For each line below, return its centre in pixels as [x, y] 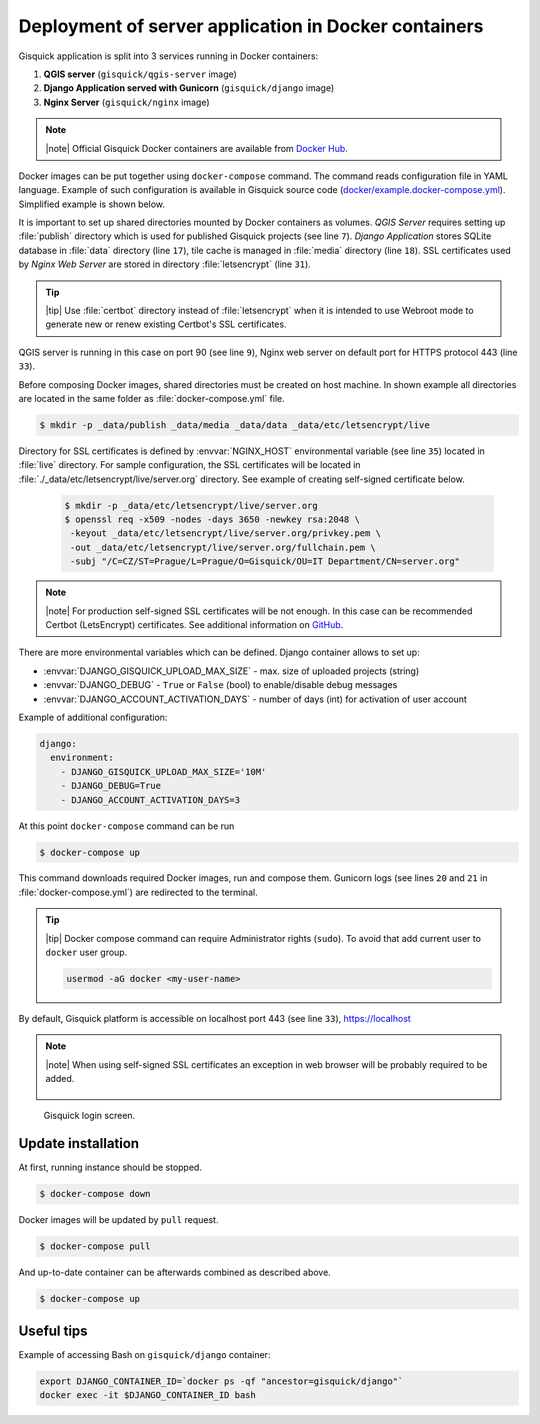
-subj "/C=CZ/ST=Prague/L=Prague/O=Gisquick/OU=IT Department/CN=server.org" [265, 561]
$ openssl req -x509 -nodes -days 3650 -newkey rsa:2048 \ [212, 519]
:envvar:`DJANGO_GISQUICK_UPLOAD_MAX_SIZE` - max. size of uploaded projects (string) [231, 671]
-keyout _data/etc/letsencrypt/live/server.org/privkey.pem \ [226, 533]
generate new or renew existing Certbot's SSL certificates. [166, 324]
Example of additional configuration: [93, 717]
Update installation [79, 1143]
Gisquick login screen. [89, 1115]
